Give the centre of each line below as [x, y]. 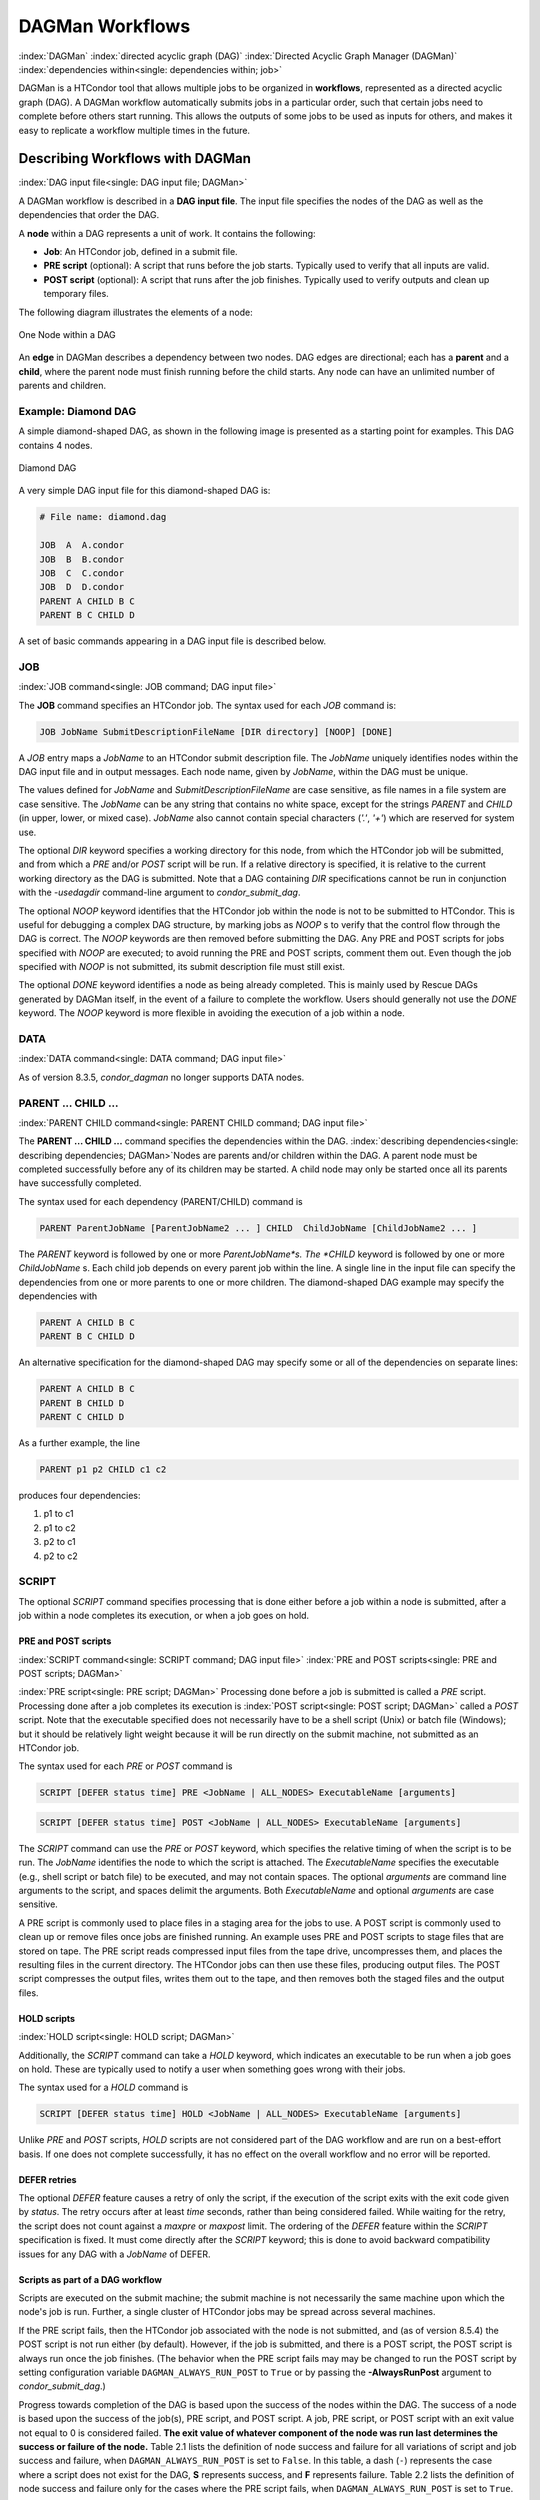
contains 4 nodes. [55, 445]
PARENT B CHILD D [82, 1403]
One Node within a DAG [67, 334]
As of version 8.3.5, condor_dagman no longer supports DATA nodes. [161, 1077]
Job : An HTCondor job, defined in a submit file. [141, 251]
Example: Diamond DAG [77, 411]
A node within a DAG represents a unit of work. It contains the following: [167, 233]
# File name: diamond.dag [103, 517]
